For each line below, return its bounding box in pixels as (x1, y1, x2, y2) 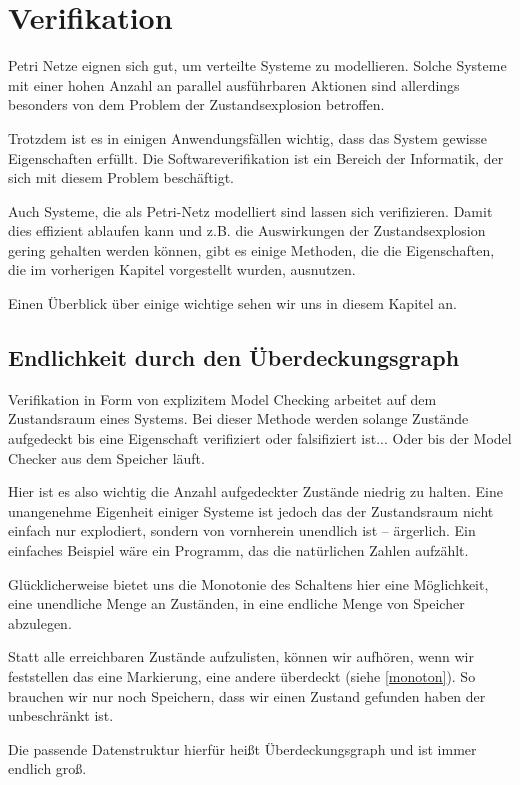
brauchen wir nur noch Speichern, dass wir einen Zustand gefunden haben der (8, 685, 486, 706)
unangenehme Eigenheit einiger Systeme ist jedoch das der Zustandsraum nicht (8, 500, 494, 521)
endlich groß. (8, 758, 87, 779)
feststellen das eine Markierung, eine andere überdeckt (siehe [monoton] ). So (8, 665, 476, 686)
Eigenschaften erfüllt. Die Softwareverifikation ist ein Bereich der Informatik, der (8, 147, 504, 168)
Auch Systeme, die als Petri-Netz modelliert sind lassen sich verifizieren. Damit (8, 200, 493, 221)
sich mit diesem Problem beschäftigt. (8, 167, 235, 188)
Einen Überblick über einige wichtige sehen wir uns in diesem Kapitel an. (8, 293, 457, 314)
